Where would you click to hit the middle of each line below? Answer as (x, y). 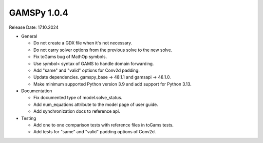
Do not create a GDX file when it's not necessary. (83, 43)
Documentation (37, 91)
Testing (29, 118)
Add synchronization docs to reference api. (77, 111)
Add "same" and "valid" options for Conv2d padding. (86, 70)
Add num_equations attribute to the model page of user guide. (96, 104)
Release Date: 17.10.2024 (34, 27)
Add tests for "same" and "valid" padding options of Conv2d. (95, 132)
